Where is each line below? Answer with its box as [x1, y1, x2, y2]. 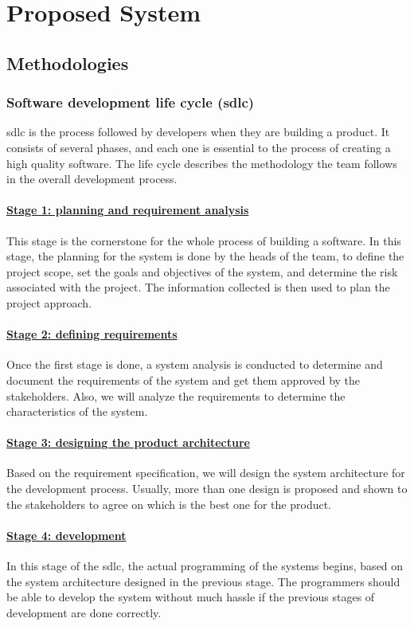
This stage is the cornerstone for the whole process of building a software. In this [6, 232, 401, 248]
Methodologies [6, 50, 129, 75]
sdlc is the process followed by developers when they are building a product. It [6, 123, 390, 140]
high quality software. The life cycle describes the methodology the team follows [6, 155, 397, 171]
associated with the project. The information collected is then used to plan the [6, 279, 390, 295]
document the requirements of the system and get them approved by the [6, 371, 361, 388]
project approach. [6, 294, 92, 311]
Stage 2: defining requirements [6, 326, 178, 342]
